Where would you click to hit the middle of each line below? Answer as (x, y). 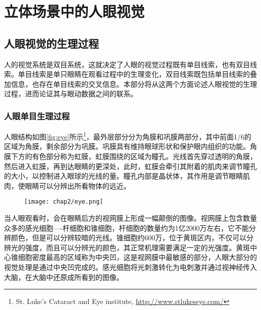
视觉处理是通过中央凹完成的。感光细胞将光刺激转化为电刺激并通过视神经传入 (130, 267)
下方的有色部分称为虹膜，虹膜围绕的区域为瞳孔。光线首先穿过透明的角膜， (134, 156)
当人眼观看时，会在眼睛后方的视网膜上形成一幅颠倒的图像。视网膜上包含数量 (130, 218)
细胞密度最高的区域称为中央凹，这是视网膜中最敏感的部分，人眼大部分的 (137, 257)
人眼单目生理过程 (37, 116)
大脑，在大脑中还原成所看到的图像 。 (64, 277)
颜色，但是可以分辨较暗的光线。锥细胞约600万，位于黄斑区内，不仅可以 (128, 238)
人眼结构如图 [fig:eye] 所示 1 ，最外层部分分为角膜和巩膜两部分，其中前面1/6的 (128, 136)
